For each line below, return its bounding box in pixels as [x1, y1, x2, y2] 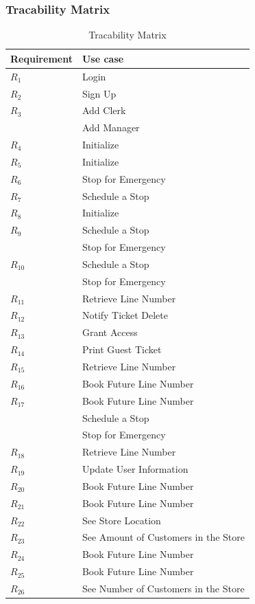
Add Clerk [82, 103, 126, 118]
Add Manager [82, 120, 140, 135]
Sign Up [82, 86, 117, 100]
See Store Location [82, 513, 161, 527]
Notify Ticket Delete [82, 308, 168, 322]
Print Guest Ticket [82, 342, 162, 357]
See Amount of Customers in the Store [82, 530, 245, 544]
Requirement [10, 51, 73, 65]
